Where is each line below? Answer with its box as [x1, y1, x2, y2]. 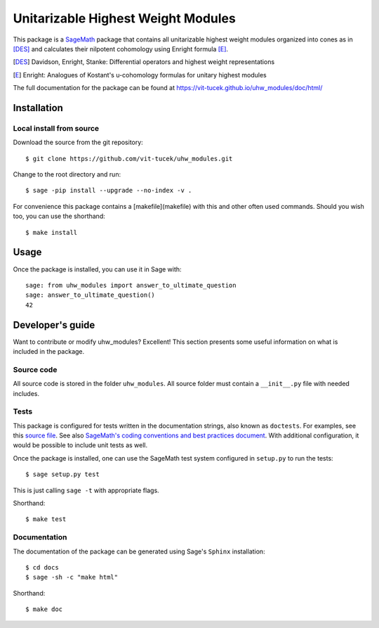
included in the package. [13, 347, 85, 355]
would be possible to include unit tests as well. [13, 441, 148, 449]
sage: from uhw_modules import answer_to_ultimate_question [25, 281, 237, 289]
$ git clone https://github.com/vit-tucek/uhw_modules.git [25, 155, 233, 162]
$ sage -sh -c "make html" [25, 573, 119, 582]
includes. [13, 389, 40, 397]
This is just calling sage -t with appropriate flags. [13, 486, 159, 494]
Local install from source [13, 123, 100, 133]
